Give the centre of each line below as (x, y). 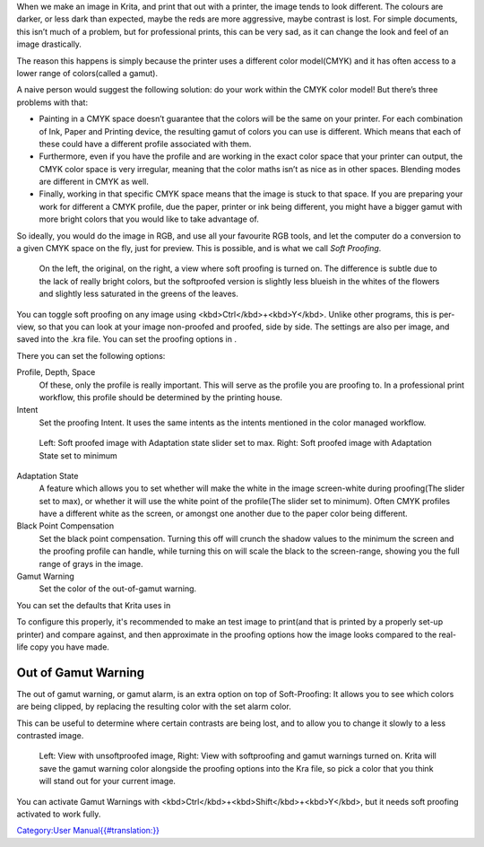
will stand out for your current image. (108, 782)
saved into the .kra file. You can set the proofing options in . (127, 339)
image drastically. (49, 44)
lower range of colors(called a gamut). (87, 73)
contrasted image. (50, 736)
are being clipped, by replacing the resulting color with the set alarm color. (154, 707)
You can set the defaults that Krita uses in (94, 605)
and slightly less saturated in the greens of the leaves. (139, 294)
